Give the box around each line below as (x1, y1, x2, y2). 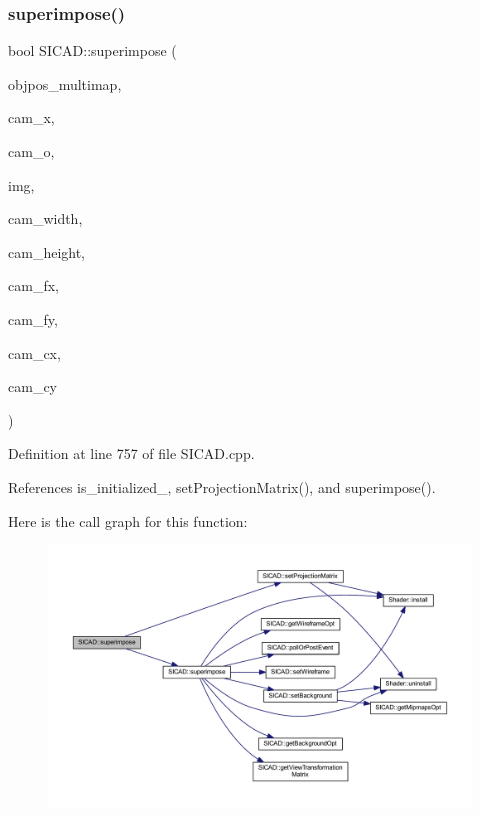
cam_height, (8, 241, 85, 262)
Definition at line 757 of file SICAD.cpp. (8, 443, 255, 464)
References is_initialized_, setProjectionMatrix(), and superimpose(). (8, 476, 436, 497)
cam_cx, (8, 342, 61, 363)
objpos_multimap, (8, 73, 122, 94)
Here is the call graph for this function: (8, 510, 248, 531)
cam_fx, (8, 275, 59, 296)
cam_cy (8, 376, 57, 397)
